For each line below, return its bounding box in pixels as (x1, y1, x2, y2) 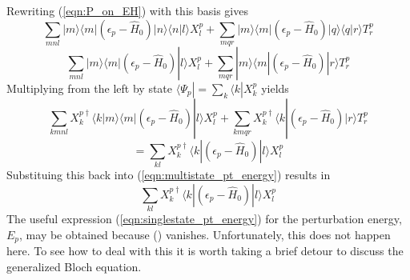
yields (261, 79, 289, 96)
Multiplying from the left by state (6, 79, 173, 96)
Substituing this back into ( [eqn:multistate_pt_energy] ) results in (6, 166, 331, 183)
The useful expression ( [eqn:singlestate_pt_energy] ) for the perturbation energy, (6, 210, 402, 227)
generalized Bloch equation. (6, 258, 142, 274)
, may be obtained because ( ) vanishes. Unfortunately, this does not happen (19, 226, 391, 242)
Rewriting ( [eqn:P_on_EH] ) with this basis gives (6, 2, 248, 18)
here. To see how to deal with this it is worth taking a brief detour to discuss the (6, 242, 404, 259)
